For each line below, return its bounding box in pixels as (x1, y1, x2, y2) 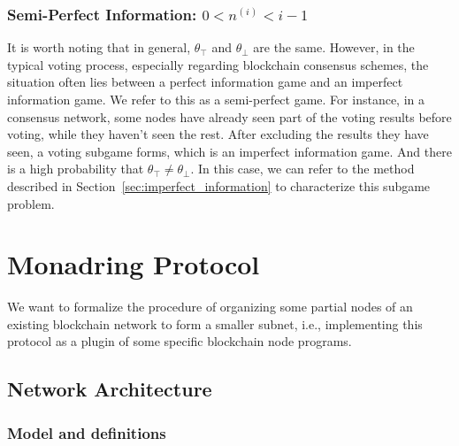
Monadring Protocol (7, 246, 260, 282)
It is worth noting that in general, (7, 38, 191, 57)
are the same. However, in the (253, 38, 415, 57)
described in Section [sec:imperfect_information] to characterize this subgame (7, 176, 431, 195)
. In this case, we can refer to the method (190, 159, 415, 178)
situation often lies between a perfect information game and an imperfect (7, 73, 403, 91)
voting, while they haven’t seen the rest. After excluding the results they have (7, 125, 429, 143)
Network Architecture (7, 375, 212, 403)
